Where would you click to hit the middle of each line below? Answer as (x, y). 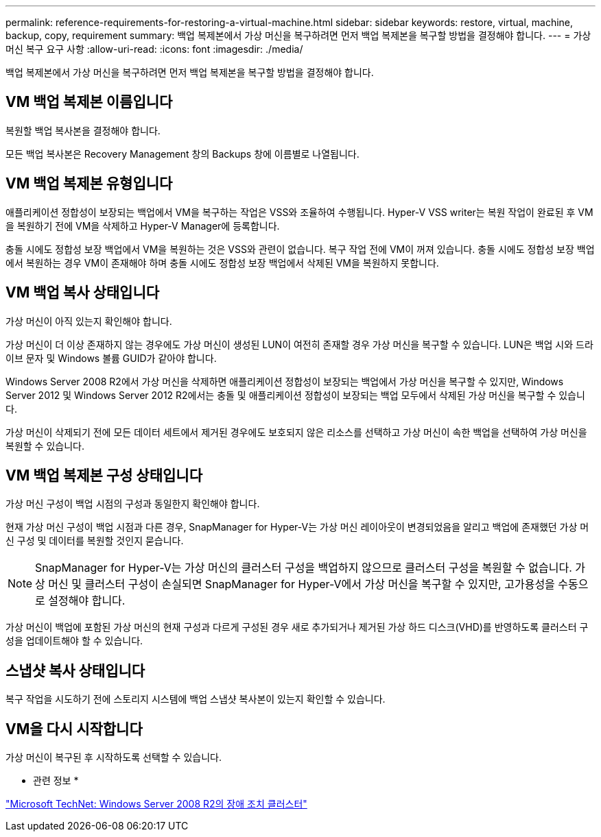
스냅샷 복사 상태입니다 (75, 670)
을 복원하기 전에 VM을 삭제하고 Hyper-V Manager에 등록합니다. (143, 226)
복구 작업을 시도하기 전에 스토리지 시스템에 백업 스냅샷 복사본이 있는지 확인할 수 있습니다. (196, 699)
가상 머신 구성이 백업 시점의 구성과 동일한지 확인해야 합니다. (133, 504)
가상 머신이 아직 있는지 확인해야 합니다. (89, 321)
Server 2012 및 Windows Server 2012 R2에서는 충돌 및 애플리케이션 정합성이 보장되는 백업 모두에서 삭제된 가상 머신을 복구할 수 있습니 (295, 395)
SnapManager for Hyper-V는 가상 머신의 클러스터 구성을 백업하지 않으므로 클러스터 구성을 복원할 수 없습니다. (304, 568)
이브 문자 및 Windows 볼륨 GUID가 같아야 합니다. (111, 358)
